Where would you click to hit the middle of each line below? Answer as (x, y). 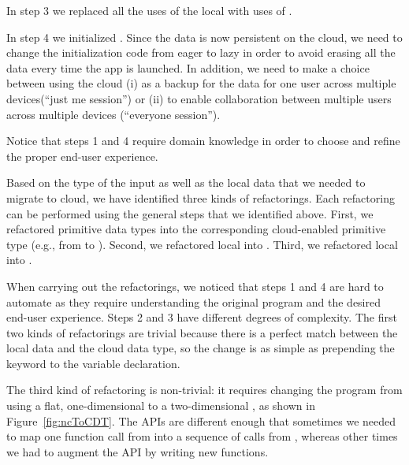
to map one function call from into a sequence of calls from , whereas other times (202, 436)
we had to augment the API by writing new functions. (138, 451)
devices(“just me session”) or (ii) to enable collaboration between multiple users (199, 98)
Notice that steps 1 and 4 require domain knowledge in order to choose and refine (203, 141)
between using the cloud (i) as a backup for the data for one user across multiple (201, 83)
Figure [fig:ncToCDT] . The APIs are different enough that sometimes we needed (201, 420)
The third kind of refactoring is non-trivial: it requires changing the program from (204, 390)
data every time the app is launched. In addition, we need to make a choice (188, 67)
